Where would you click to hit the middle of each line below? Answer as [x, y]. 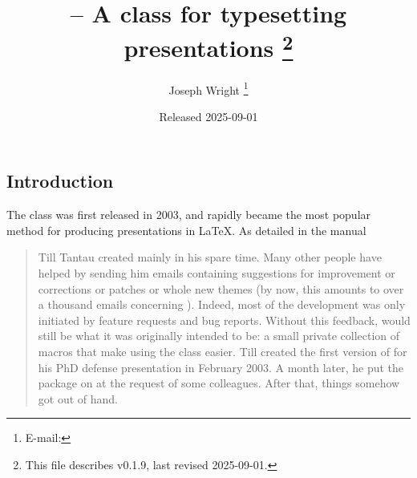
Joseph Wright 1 [208, 88]
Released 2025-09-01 [208, 116]
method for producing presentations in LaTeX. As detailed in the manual [186, 230]
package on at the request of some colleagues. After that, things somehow [219, 383]
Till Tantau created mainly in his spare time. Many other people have [210, 257]
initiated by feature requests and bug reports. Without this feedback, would [224, 320]
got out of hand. [78, 398]
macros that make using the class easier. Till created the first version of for [223, 352]
